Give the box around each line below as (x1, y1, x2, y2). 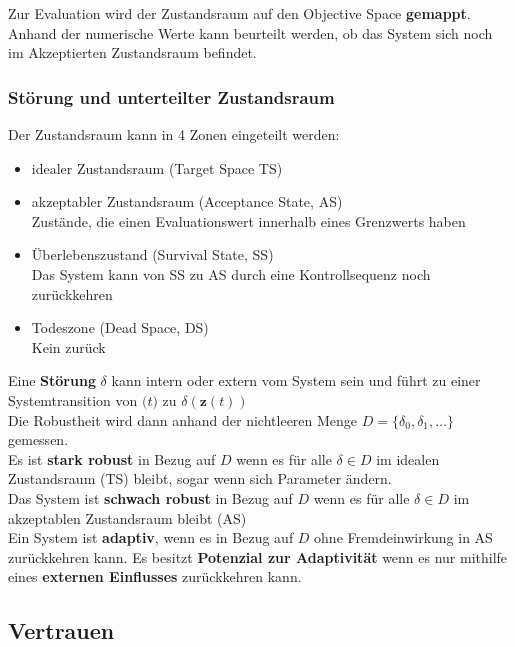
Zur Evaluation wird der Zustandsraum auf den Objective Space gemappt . (8, 3, 471, 23)
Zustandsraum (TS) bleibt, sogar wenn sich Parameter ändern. (8, 468, 392, 489)
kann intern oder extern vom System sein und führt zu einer (111, 370, 481, 391)
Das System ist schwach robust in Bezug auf (8, 487, 293, 508)
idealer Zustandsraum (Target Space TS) (31, 157, 283, 178)
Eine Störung (8, 370, 96, 391)
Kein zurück (31, 336, 106, 357)
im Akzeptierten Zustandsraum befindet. (8, 42, 257, 63)
